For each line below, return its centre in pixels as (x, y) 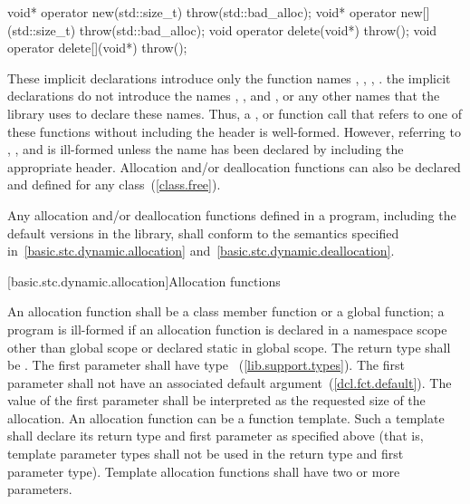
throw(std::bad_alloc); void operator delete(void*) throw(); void (258, 29)
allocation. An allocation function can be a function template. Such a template (226, 417)
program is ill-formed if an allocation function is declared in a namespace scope (227, 329)
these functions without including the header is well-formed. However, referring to (234, 131)
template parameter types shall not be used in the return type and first (206, 454)
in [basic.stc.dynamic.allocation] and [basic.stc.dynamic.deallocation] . (201, 251)
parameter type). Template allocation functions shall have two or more (204, 471)
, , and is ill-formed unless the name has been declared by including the (206, 149)
